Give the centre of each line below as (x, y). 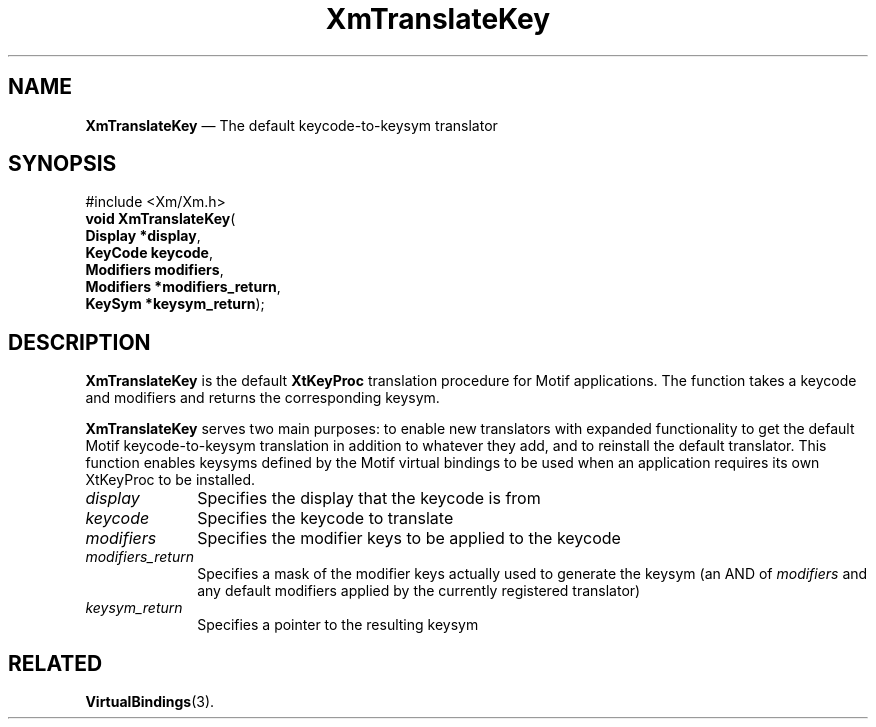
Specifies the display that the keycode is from (369, 498)
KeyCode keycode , (149, 253)
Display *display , (143, 236)
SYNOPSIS (62, 164)
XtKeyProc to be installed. (170, 480)
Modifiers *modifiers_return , (183, 287)
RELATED (55, 663)
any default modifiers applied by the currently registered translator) (419, 591)
